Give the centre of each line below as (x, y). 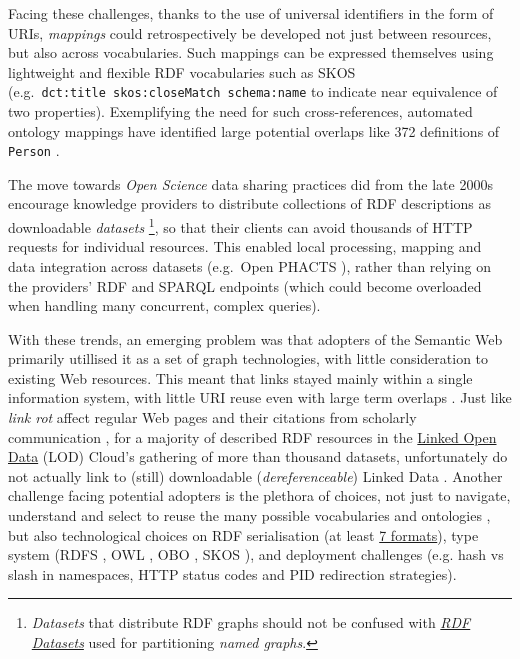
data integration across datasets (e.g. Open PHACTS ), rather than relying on (249, 265)
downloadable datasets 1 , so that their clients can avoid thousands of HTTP (240, 225)
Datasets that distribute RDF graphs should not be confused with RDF (251, 622)
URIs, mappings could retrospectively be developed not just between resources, (250, 32)
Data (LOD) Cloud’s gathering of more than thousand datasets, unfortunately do (258, 456)
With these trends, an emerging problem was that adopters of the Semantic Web (255, 338)
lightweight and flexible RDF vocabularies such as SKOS (182, 71)
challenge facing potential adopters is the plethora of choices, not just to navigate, (259, 495)
